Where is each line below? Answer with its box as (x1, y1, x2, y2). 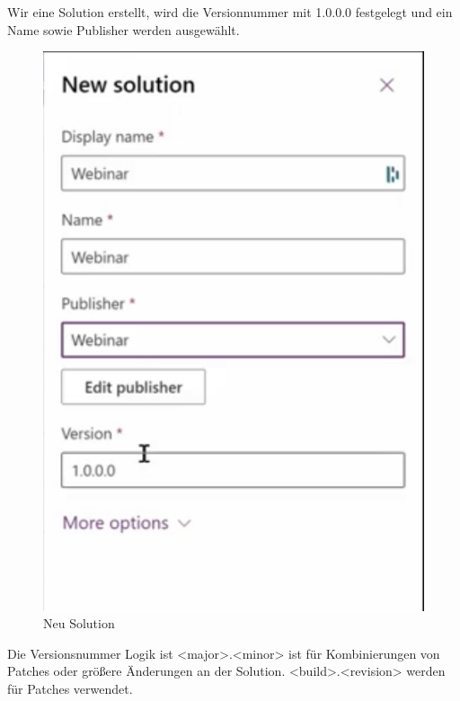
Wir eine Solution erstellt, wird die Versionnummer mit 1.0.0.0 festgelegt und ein (7, 3, 453, 21)
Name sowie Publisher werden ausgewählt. (7, 20, 240, 39)
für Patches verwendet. (7, 679, 133, 698)
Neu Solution (43, 614, 115, 633)
